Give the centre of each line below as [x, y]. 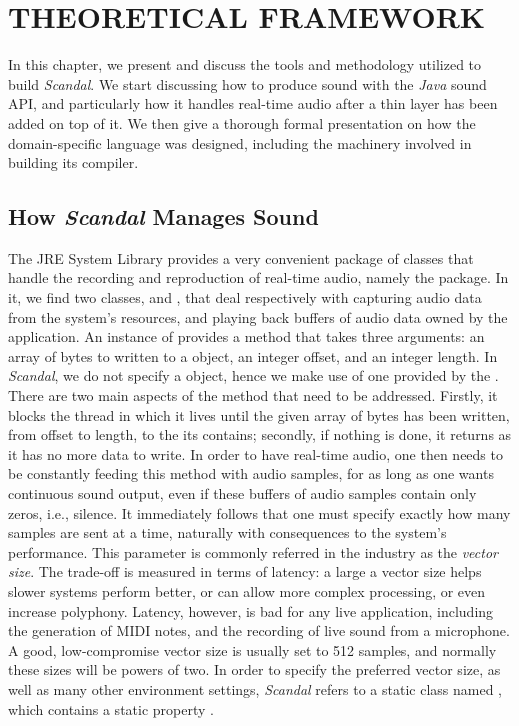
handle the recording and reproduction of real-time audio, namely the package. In [258, 277]
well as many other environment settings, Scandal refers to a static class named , [255, 688]
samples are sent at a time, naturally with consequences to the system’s [227, 532]
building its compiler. [73, 162]
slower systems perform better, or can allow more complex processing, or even [247, 590]
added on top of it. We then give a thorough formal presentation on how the [242, 122]
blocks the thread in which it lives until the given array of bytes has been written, [259, 414]
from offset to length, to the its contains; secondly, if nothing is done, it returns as [260, 434]
